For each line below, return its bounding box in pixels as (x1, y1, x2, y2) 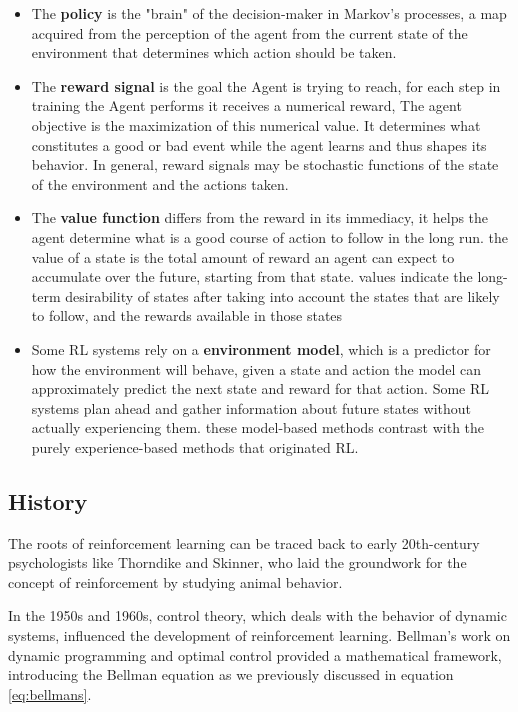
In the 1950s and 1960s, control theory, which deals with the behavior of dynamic (8, 605, 507, 626)
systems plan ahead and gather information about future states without (31, 397, 472, 418)
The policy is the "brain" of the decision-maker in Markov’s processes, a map (31, 3, 507, 23)
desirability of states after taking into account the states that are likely (65, 285, 500, 306)
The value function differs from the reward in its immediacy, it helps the (31, 207, 489, 228)
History (8, 485, 88, 516)
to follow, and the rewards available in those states (31, 305, 343, 326)
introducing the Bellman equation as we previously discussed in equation (8, 664, 454, 685)
